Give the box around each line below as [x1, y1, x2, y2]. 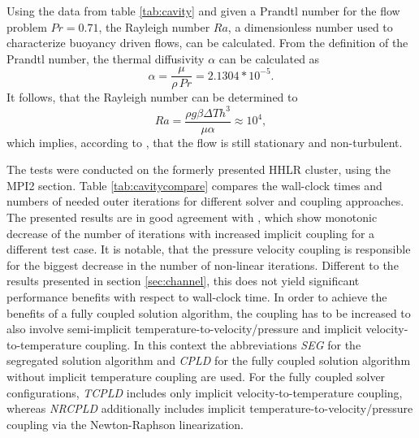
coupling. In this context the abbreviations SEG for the [84, 336, 361, 353]
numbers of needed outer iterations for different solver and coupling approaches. [6, 193, 404, 210]
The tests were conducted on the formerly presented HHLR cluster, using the [6, 161, 391, 178]
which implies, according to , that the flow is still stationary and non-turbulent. [6, 133, 403, 150]
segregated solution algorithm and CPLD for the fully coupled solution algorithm [6, 352, 411, 369]
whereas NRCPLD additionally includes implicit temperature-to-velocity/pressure [6, 400, 413, 417]
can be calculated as [218, 50, 320, 67]
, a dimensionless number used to [227, 18, 393, 35]
